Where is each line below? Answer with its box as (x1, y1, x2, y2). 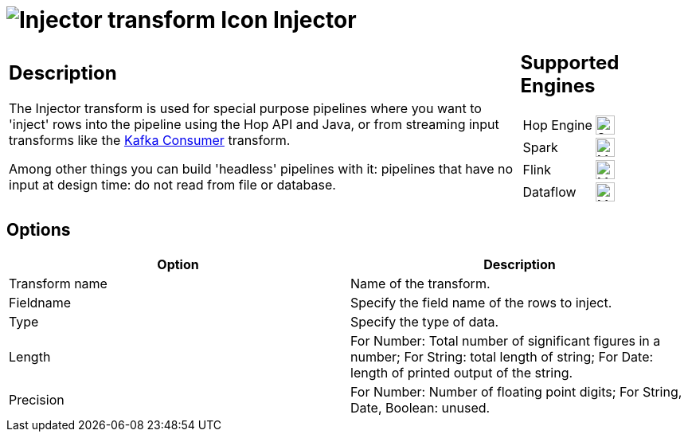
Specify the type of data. (350, 313, 499, 330)
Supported (520, 50, 620, 74)
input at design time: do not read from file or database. (9, 177, 336, 194)
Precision (9, 391, 64, 408)
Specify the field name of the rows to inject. (350, 294, 612, 311)
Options (6, 220, 71, 241)
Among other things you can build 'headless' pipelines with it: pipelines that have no (9, 161, 514, 178)
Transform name (9, 275, 107, 291)
